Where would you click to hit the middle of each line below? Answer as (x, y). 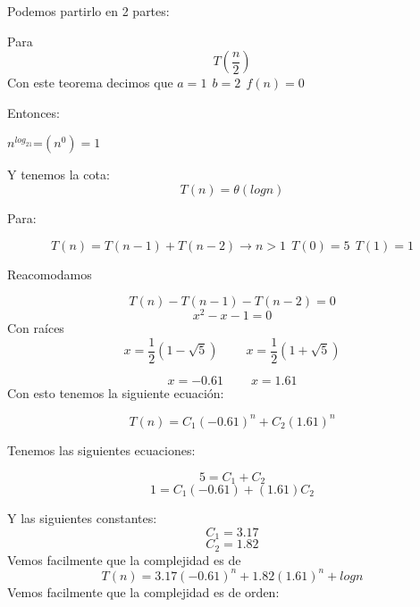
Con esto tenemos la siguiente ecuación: (116, 392)
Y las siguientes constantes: (82, 518)
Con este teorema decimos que (90, 83)
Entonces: (34, 112)
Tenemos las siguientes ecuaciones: (101, 449)
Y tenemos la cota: (59, 175)
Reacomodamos (50, 274)
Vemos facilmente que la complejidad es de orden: (143, 591)
